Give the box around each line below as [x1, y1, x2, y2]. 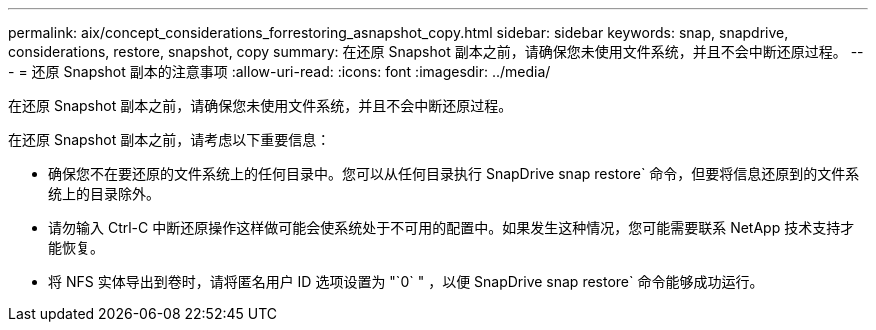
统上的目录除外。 [48, 185, 160, 202]
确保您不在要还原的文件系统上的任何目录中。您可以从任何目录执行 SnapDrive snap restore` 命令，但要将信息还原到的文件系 [48, 165, 860, 182]
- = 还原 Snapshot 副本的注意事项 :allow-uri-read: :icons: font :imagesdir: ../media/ [8, 63, 551, 80]
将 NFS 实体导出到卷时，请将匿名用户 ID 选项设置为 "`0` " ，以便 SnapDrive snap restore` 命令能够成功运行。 [48, 273, 764, 290]
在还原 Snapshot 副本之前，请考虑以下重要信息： [8, 131, 331, 148]
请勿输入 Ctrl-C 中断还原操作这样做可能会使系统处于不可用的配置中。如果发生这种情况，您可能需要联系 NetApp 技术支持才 [48, 219, 855, 236]
